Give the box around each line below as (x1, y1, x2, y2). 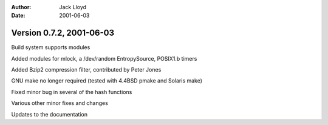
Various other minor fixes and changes (11, 100, 109, 107)
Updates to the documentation (11, 110, 88, 118)
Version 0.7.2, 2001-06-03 (11, 28, 115, 38)
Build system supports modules (11, 44, 91, 51)
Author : (11, 4, 32, 10)
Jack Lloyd (59, 4, 87, 10)
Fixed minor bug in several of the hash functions (11, 88, 132, 95)
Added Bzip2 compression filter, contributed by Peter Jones (11, 66, 162, 73)
